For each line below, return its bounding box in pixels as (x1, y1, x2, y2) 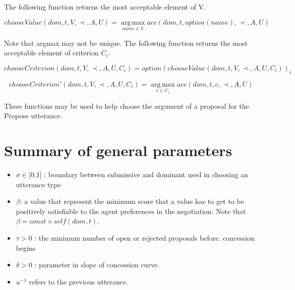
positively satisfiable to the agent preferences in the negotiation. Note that (16, 205, 246, 216)
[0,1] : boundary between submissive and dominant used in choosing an (28, 169, 249, 179)
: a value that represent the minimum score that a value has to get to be (20, 196, 244, 206)
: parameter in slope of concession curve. (34, 259, 159, 270)
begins (16, 242, 36, 253)
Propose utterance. (4, 110, 63, 121)
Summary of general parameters (4, 140, 232, 161)
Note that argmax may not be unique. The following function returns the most (4, 37, 248, 48)
